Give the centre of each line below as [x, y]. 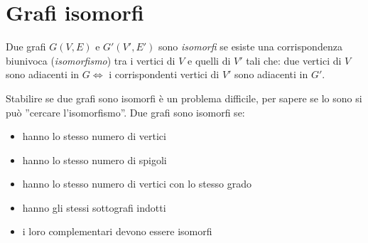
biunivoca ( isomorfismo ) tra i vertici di [91, 60]
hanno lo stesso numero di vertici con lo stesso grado [137, 184]
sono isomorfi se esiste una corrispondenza [250, 47]
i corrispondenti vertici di [164, 74]
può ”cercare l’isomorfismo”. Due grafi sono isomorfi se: [125, 112]
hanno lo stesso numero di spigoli [94, 160]
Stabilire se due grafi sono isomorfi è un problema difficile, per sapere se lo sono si [184, 98]
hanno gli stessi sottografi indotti [94, 207]
